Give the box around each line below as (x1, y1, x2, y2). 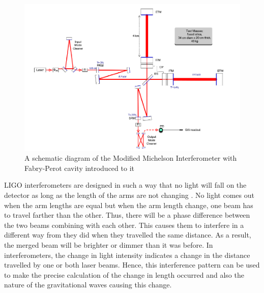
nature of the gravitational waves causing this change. (4, 279, 172, 290)
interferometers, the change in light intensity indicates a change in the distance (4, 249, 250, 260)
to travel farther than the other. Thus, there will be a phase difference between (4, 210, 250, 220)
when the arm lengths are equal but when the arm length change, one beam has (4, 199, 253, 210)
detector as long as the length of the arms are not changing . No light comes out (4, 189, 254, 200)
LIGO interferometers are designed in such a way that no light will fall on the (4, 180, 247, 190)
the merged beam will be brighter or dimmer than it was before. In (4, 239, 213, 250)
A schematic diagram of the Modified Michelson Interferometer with (24, 153, 237, 163)
